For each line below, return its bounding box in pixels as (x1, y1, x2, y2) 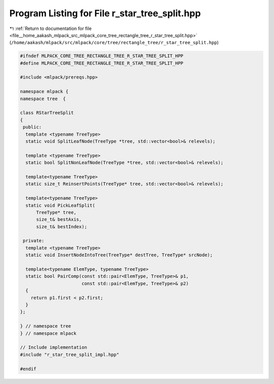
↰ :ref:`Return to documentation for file (9, 25, 92, 31)
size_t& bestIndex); (36, 223, 87, 230)
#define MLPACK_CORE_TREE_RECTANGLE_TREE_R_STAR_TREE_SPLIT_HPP (20, 60, 184, 66)
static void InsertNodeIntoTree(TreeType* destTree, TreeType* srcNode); (25, 252, 213, 258)
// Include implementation (20, 344, 87, 350)
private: (23, 238, 45, 244)
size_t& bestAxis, (36, 216, 82, 222)
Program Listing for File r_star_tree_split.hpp (9, 8, 201, 19)
